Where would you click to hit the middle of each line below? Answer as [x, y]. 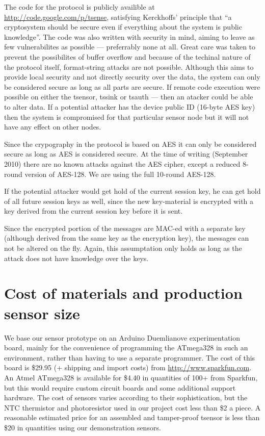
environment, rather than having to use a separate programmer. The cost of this [130, 357]
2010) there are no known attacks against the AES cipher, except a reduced [122, 163]
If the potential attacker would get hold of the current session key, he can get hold [132, 191]
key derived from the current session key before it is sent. [94, 211]
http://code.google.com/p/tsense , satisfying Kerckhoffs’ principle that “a [118, 17]
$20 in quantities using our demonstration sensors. [83, 427]
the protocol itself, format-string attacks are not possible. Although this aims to [129, 67]
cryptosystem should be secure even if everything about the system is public [123, 27]
